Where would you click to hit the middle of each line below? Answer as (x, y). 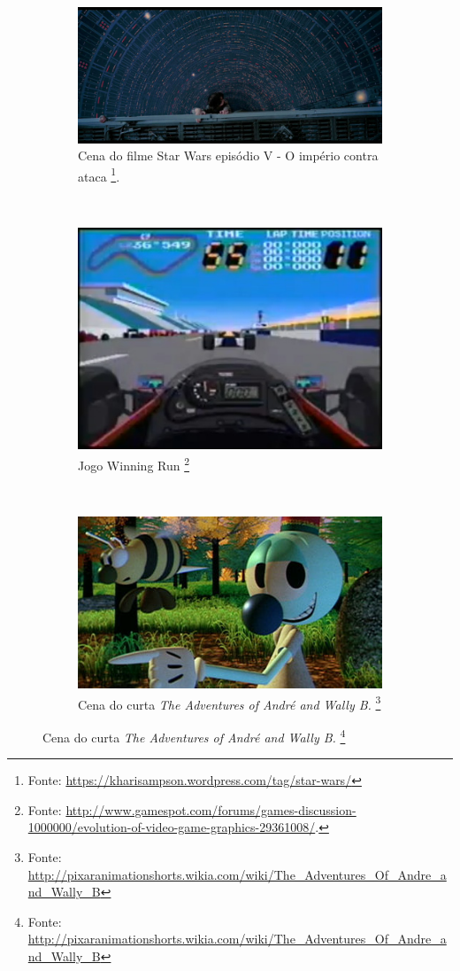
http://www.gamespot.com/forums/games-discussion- (211, 809)
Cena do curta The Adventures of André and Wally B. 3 (230, 703)
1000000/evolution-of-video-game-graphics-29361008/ (172, 827)
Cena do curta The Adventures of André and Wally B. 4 (194, 735)
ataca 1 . (99, 175)
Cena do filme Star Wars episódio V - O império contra (228, 155)
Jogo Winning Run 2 (134, 464)
